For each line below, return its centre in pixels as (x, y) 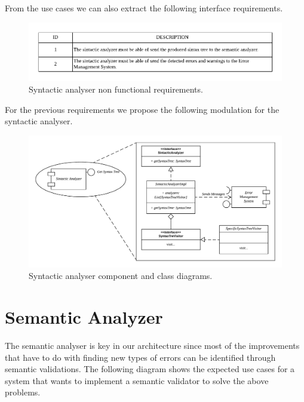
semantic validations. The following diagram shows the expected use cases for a (150, 369)
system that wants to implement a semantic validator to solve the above (137, 380)
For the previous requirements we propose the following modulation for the (142, 109)
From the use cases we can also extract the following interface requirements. (144, 8)
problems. (23, 392)
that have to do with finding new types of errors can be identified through (140, 357)
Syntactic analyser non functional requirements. (116, 89)
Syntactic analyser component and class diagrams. (121, 276)
